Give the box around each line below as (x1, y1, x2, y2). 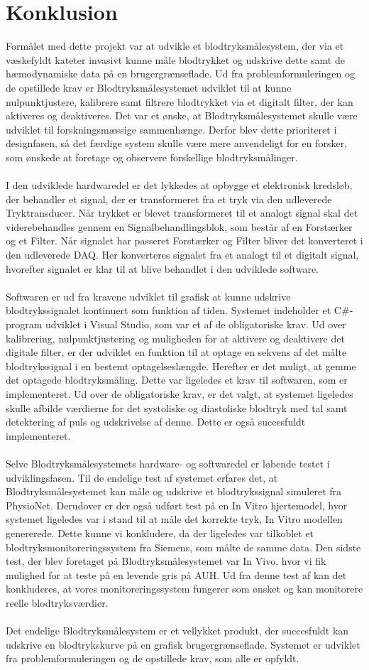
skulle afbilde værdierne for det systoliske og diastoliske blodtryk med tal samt (6, 400, 348, 415)
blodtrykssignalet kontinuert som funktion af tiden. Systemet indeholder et (6, 303, 331, 318)
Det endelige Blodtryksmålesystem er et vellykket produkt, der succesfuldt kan (6, 623, 349, 638)
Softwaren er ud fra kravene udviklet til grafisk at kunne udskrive (6, 288, 291, 303)
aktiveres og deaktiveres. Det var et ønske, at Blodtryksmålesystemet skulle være (6, 108, 358, 123)
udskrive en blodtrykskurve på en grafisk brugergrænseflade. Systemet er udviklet (6, 637, 360, 652)
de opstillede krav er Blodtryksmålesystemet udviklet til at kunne (6, 80, 292, 94)
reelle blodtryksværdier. (6, 595, 109, 610)
